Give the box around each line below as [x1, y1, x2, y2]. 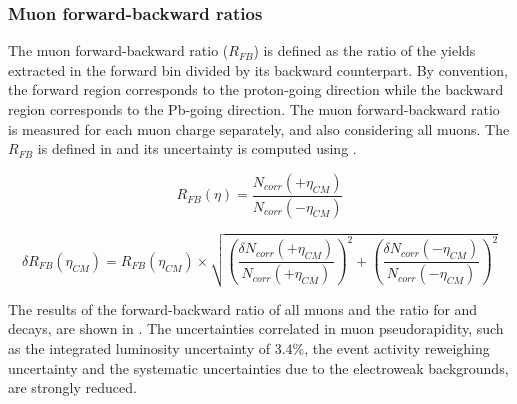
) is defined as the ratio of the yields [253, 40, 476, 61]
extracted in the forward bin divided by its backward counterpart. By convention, [8, 59, 508, 80]
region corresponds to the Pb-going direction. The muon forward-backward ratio [8, 99, 500, 119]
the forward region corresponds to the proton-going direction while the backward [8, 79, 504, 100]
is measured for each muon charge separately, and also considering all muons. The [8, 118, 510, 139]
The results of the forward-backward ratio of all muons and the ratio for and [8, 298, 478, 319]
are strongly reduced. [8, 377, 137, 398]
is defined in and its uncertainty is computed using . [37, 138, 357, 159]
